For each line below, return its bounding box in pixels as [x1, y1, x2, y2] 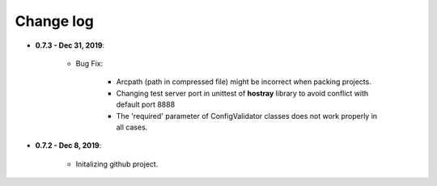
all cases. [116, 122, 148, 132]
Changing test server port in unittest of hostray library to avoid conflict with [116, 88, 369, 98]
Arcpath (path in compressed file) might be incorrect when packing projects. [116, 77, 371, 87]
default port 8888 [116, 99, 176, 109]
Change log [15, 12, 95, 30]
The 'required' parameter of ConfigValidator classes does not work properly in [116, 111, 378, 120]
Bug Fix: [75, 58, 104, 68]
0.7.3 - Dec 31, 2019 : [35, 40, 105, 50]
